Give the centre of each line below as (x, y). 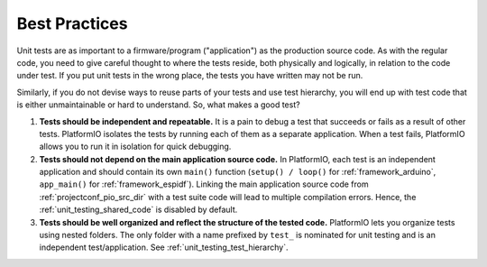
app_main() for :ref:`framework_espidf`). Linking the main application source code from (204, 184)
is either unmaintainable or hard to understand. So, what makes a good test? (159, 105)
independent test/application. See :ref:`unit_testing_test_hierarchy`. (164, 247)
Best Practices (72, 23)
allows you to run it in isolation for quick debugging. (135, 147)
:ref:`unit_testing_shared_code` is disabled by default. (138, 210)
